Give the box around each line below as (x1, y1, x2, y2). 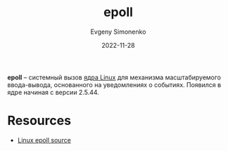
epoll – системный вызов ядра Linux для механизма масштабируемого (7, 73, 222, 81)
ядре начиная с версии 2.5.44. (7, 88, 100, 96)
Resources (7, 113, 72, 129)
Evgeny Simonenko (90, 27, 146, 36)
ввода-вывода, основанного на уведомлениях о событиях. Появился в (7, 80, 222, 88)
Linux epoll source (17, 136, 72, 144)
